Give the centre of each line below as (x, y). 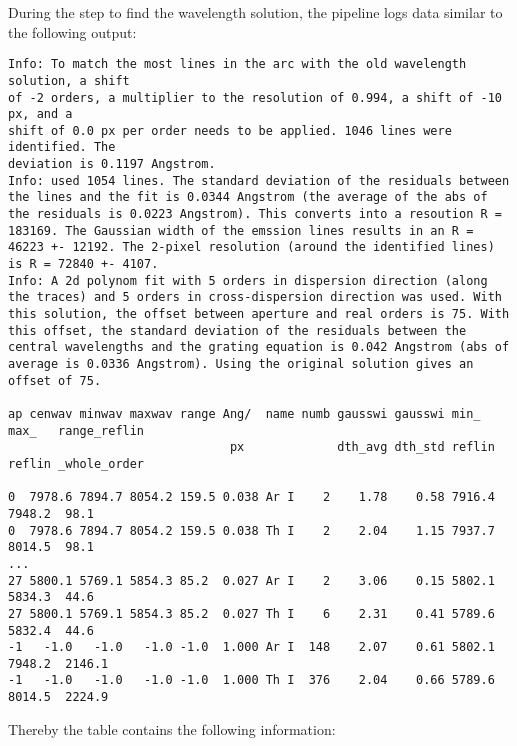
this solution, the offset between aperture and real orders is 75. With (259, 314)
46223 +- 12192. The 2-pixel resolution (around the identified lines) (251, 247)
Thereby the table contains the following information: (172, 728)
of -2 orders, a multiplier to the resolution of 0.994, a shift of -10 (255, 97)
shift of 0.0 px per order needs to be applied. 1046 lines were (230, 130)
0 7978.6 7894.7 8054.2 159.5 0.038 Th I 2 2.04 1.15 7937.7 (251, 530)
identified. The (62, 147)
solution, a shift (69, 80)
